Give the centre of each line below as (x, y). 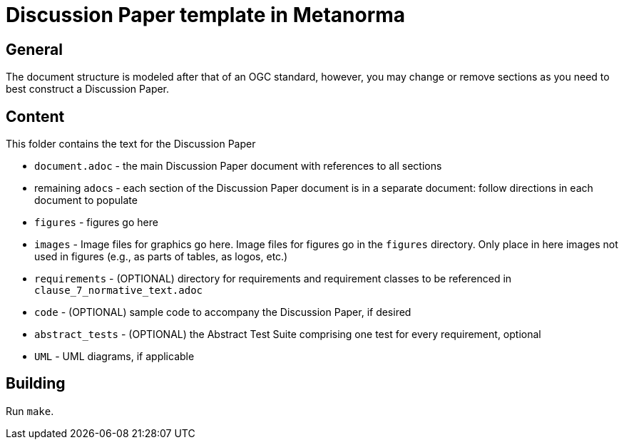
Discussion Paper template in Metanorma (206, 15)
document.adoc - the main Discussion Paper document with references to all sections (238, 166)
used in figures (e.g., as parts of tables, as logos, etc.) (161, 257)
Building (36, 384)
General (35, 49)
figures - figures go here (96, 222)
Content (35, 116)
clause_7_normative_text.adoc (119, 291)
